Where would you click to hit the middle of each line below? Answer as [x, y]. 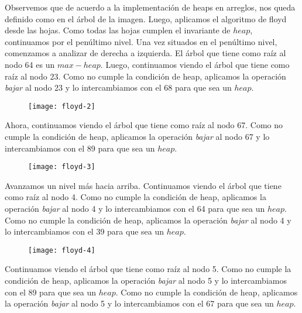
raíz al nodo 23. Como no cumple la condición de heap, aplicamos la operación [145, 76]
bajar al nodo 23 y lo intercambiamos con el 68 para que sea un [118, 87]
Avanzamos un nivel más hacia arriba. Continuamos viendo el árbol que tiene [143, 185]
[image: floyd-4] [62, 250]
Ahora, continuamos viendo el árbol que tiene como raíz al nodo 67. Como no [144, 125]
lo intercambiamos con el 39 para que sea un [85, 231]
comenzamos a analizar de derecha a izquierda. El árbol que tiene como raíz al [145, 53]
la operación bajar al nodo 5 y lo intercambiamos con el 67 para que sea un [139, 303]
